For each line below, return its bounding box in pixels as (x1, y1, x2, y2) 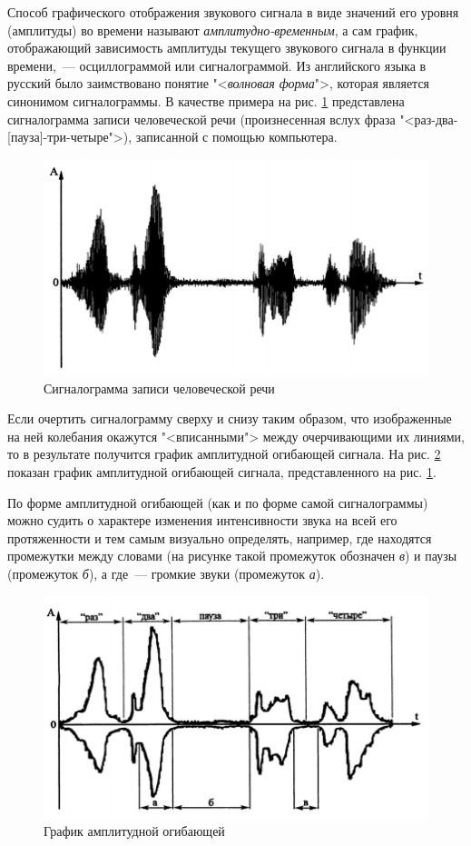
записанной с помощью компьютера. (135, 127, 338, 146)
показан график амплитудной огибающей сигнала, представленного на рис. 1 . (7, 463, 437, 482)
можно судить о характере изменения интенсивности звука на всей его (7, 511, 397, 530)
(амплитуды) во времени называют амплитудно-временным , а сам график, (7, 20, 418, 39)
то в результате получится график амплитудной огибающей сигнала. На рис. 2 (7, 444, 441, 463)
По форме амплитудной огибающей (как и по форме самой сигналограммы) (7, 493, 428, 512)
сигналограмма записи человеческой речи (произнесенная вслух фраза (7, 109, 396, 128)
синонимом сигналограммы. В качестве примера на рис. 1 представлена (7, 91, 405, 110)
